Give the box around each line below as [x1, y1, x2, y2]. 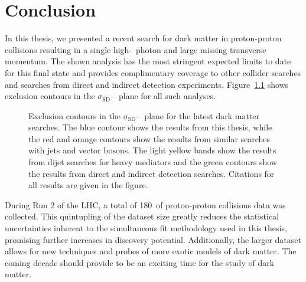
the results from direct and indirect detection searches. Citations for [28, 167, 275, 179]
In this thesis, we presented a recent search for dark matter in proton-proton [5, 32, 282, 44]
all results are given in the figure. [28, 179, 148, 191]
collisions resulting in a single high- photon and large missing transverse [5, 43, 266, 55]
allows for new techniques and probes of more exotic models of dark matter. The [5, 245, 297, 257]
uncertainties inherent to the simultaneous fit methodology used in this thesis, [5, 222, 287, 234]
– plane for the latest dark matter [136, 109, 259, 122]
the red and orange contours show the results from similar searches [28, 132, 271, 145]
